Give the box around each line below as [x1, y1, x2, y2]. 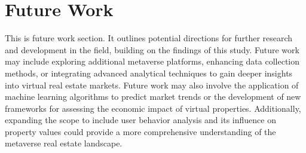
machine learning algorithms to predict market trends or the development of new [5, 90, 301, 103]
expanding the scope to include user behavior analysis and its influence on [5, 114, 276, 126]
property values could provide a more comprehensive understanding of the [5, 125, 276, 137]
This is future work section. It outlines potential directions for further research [5, 32, 293, 44]
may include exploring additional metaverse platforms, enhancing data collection [5, 55, 300, 68]
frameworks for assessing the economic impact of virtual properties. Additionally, [5, 102, 301, 114]
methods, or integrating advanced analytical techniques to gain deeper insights [5, 66, 293, 79]
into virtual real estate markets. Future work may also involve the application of [5, 78, 299, 91]
